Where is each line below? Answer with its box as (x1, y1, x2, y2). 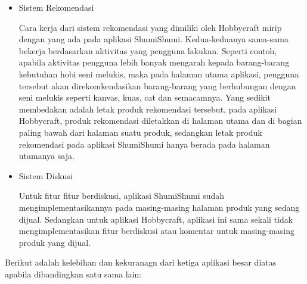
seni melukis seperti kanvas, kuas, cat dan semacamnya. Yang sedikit (18, 91, 271, 104)
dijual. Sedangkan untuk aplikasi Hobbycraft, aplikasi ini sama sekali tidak (18, 213, 293, 225)
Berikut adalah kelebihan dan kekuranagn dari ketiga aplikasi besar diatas (5, 256, 277, 269)
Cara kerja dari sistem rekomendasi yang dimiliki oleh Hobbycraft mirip (18, 21, 282, 33)
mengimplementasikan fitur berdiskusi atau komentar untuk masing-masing (18, 224, 294, 237)
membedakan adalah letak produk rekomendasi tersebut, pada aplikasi (18, 102, 277, 115)
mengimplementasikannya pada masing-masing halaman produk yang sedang (18, 201, 300, 213)
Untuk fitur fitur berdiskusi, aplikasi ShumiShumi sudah (18, 189, 225, 202)
